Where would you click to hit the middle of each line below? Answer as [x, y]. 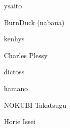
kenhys [14, 39]
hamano [16, 88]
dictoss [14, 72]
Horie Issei [20, 121]
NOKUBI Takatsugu [35, 105]
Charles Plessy [26, 55]
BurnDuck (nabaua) [34, 22]
